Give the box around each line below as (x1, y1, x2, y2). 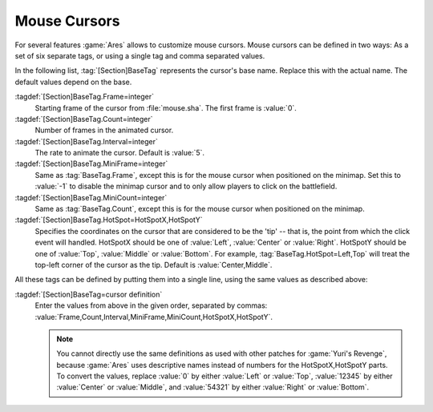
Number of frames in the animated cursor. (34, 125, 174, 135)
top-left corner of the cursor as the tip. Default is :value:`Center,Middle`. (34, 260, 273, 269)
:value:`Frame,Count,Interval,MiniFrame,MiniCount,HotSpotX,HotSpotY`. (34, 312, 273, 321)
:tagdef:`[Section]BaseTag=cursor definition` (14, 289, 163, 299)
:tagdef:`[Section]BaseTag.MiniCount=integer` (14, 192, 168, 202)
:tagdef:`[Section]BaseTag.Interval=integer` (14, 136, 158, 146)
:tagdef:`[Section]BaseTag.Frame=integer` (14, 92, 155, 102)
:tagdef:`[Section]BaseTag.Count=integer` (14, 114, 153, 123)
